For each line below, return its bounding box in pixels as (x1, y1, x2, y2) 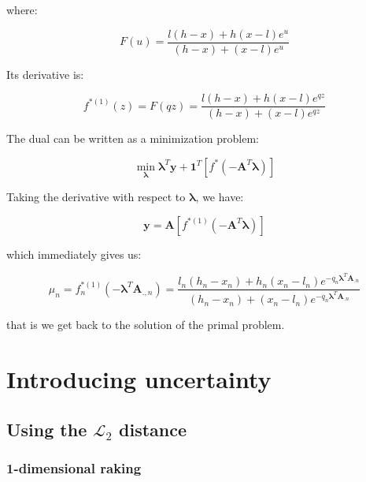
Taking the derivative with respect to (6, 189, 186, 205)
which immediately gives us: (6, 245, 142, 262)
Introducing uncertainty (6, 363, 272, 395)
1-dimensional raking (6, 458, 142, 477)
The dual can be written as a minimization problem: (6, 130, 259, 147)
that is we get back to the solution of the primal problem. (6, 316, 285, 333)
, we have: (195, 189, 244, 205)
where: (6, 2, 38, 17)
